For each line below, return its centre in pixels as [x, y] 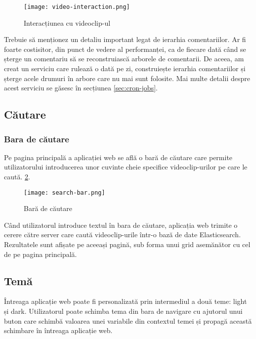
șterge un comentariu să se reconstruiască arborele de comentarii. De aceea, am [124, 59]
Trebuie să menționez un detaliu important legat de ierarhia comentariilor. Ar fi [125, 39]
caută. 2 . [17, 176]
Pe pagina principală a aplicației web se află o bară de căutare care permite [118, 157]
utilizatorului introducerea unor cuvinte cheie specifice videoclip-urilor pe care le [126, 167]
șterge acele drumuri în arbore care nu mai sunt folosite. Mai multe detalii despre [127, 78]
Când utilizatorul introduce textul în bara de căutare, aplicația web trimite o [121, 225]
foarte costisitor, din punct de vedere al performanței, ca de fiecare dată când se [125, 49]
